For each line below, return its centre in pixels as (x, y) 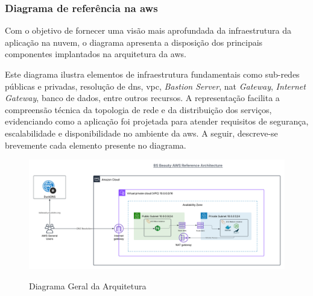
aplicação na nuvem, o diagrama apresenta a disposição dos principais (134, 42)
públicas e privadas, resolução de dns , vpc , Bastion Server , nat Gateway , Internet (155, 86)
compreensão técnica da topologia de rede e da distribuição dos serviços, (138, 109)
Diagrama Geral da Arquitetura (88, 285)
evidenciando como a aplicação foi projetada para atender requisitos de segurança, (157, 121)
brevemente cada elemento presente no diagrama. (96, 145)
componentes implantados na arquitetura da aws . (96, 54)
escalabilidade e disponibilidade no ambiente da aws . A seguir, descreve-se (141, 133)
